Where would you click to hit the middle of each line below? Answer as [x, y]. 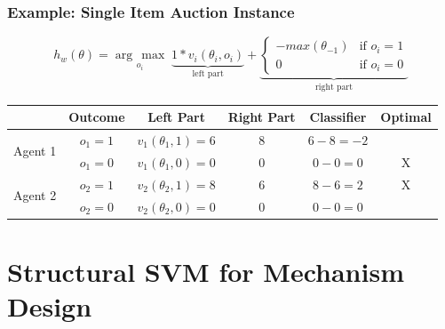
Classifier [338, 117]
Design [50, 306]
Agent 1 [35, 151]
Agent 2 [35, 195]
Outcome [97, 117]
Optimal [406, 117]
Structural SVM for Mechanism [206, 271]
